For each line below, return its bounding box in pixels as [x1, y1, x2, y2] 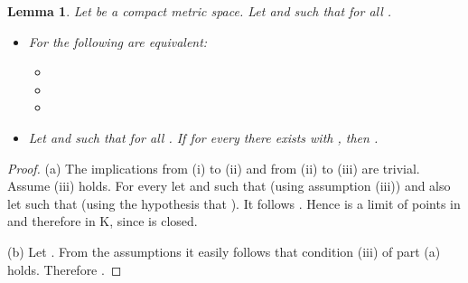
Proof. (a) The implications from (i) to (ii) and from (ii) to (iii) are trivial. [7, 158, 420, 177]
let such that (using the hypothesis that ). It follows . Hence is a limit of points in [7, 193, 461, 212]
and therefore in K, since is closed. [7, 212, 198, 231]
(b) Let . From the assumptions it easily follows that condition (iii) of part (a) [7, 241, 441, 260]
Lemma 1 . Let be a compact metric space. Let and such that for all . [7, 2, 392, 20]
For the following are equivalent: [28, 32, 208, 51]
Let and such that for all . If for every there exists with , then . [28, 127, 379, 146]
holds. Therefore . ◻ [7, 259, 122, 278]
